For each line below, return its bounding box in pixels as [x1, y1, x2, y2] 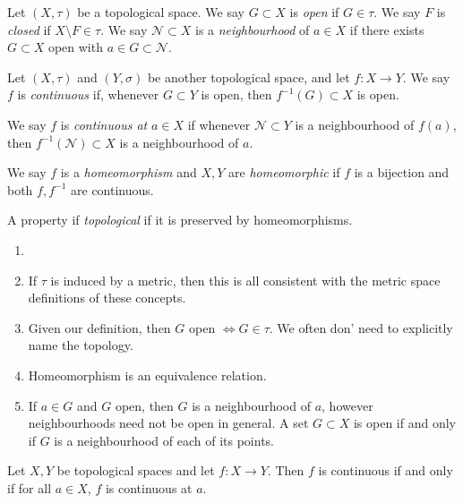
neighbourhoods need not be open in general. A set [28, 413, 309, 432]
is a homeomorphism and [60, 163, 197, 182]
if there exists [349, 20, 424, 38]
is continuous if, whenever [17, 85, 159, 104]
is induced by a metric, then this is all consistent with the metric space [50, 270, 441, 289]
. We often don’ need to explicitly [269, 318, 453, 337]
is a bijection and [354, 163, 450, 182]
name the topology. [28, 336, 133, 354]
